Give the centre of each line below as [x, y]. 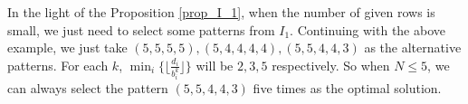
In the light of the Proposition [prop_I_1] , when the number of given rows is [221, 12]
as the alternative [413, 47]
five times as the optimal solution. [347, 87]
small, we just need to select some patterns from [141, 29]
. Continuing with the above [368, 29]
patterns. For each [58, 65]
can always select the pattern [88, 87]
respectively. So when [331, 65]
